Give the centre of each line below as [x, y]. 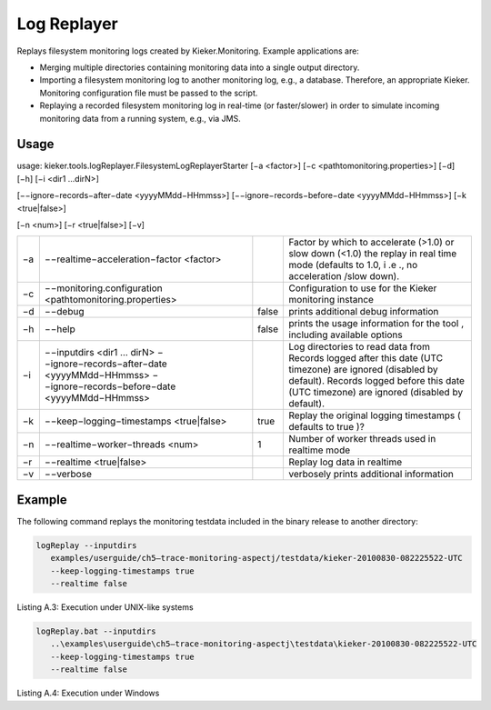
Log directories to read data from [360, 347]
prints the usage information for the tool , [376, 324]
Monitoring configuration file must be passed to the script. [149, 93]
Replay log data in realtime [346, 462]
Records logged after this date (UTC [366, 358]
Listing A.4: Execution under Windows [88, 693]
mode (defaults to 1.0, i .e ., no [353, 265]
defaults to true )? [327, 427]
